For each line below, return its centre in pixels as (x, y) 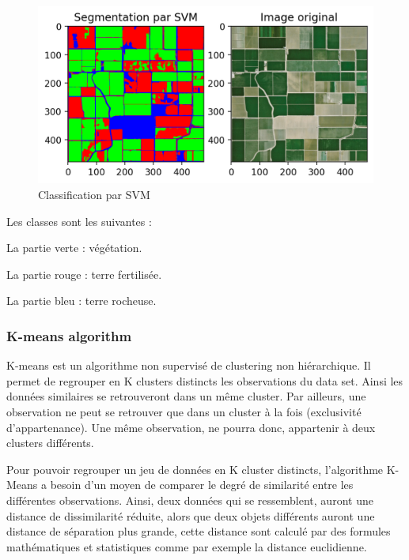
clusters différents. (50, 443)
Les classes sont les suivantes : (79, 221)
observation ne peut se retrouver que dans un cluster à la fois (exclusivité (184, 411)
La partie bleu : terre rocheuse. (81, 301)
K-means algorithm (69, 335)
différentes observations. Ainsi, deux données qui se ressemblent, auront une (190, 500)
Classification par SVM (94, 195)
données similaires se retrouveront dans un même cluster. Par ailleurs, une (186, 396)
